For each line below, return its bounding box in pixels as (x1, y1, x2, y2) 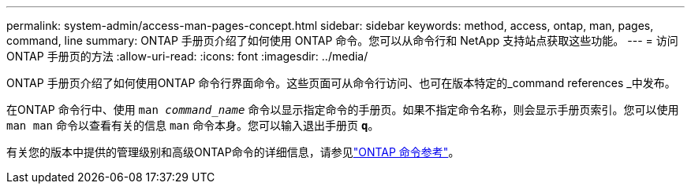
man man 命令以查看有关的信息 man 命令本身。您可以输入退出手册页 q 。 (6, 119, 379, 132)
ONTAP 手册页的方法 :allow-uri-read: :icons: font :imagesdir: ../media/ (6, 49, 368, 63)
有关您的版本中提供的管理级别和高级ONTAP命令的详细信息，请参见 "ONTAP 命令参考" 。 (6, 145, 460, 159)
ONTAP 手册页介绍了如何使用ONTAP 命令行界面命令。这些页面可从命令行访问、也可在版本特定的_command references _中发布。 (6, 76, 676, 90)
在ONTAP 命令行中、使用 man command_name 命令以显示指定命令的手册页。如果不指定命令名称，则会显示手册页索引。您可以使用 (6, 103, 679, 116)
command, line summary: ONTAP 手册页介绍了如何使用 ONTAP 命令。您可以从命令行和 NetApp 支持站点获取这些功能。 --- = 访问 (6, 34, 678, 47)
